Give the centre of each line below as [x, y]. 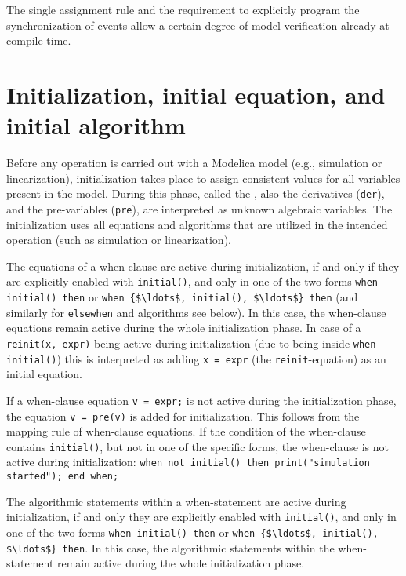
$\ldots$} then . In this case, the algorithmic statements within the [170, 547]
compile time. [39, 40]
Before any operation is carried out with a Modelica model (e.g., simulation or [194, 163]
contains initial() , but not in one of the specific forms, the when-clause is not [198, 446]
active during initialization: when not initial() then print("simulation [188, 462]
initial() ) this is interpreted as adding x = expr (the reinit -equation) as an [196, 358]
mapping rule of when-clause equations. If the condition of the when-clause [186, 431]
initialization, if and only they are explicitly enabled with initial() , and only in [201, 517]
